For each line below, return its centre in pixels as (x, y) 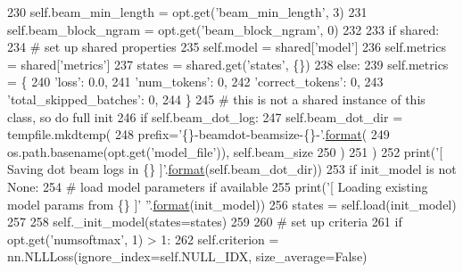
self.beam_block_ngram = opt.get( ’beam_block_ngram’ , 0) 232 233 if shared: (223, 29)
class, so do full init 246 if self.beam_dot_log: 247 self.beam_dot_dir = (205, 116)
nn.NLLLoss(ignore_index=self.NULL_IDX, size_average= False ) (187, 256)
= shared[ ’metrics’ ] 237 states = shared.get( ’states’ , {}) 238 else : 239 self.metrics (228, 64)
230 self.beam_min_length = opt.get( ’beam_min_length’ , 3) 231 (187, 12)
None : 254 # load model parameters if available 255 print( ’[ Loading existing (218, 186)
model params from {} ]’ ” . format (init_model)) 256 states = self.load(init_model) (232, 204)
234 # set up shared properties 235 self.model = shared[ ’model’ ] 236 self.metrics (227, 47)
